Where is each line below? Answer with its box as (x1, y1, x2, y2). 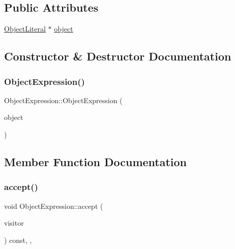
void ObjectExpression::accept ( (4, 200, 103, 211)
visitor (4, 217, 24, 228)
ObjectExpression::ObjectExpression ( (4, 95, 123, 105)
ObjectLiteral (4, 23, 46, 34)
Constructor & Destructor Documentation (4, 48, 231, 64)
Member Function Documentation (4, 153, 187, 169)
